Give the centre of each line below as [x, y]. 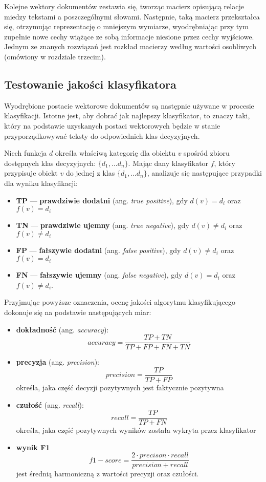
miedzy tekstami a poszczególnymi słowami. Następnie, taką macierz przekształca [132, 16]
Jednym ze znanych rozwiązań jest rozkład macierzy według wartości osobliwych [130, 46]
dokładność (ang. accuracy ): [62, 329]
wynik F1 [33, 447]
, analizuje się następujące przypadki [204, 173]
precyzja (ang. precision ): [58, 362]
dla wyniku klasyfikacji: [41, 183]
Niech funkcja [26, 153]
